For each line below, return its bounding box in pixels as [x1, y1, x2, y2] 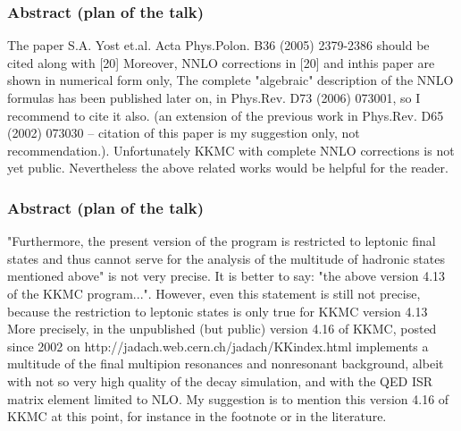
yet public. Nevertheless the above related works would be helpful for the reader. [7, 158, 448, 177]
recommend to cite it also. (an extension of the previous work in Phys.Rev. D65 [7, 106, 444, 124]
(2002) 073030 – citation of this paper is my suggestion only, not [7, 123, 360, 142]
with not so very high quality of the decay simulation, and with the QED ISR [7, 371, 433, 390]
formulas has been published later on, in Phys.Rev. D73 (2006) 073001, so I [7, 89, 421, 106]
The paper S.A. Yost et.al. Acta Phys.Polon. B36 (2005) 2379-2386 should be [7, 36, 430, 55]
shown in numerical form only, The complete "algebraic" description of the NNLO [7, 71, 454, 89]
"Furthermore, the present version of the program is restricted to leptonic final [7, 232, 436, 250]
